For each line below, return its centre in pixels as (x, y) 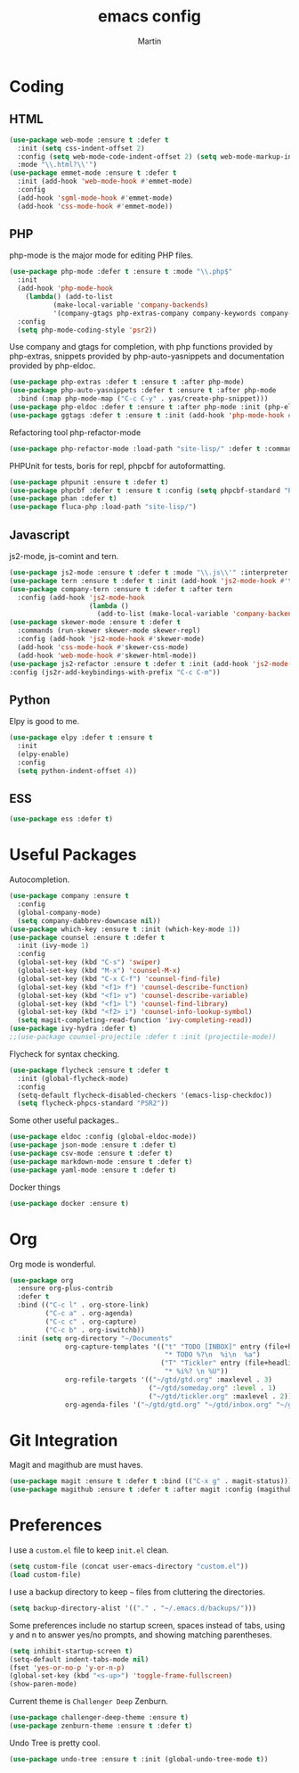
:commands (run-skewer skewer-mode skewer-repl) (109, 631)
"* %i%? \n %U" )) (196, 1372)
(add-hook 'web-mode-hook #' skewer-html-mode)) (107, 656)
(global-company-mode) (59, 912)
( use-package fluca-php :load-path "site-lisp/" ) (103, 507)
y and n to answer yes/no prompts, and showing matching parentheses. (141, 1635)
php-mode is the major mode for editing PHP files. (101, 255)
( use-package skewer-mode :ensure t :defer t (95, 623)
